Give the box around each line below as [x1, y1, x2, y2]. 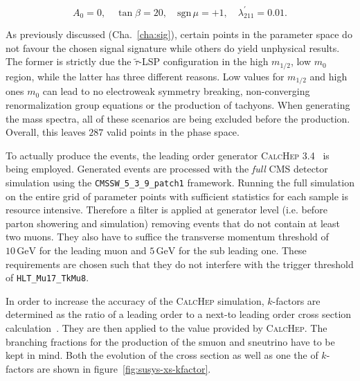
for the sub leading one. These [178, 242, 307, 257]
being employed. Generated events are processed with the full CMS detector [6, 161, 328, 176]
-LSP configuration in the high [138, 54, 269, 69]
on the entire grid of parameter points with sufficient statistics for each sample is [6, 188, 348, 203]
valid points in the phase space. [107, 125, 240, 139]
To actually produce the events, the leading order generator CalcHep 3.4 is [6, 148, 330, 162]
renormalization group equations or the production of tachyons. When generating [6, 97, 350, 112]
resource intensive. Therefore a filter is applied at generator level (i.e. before [6, 202, 327, 217]
